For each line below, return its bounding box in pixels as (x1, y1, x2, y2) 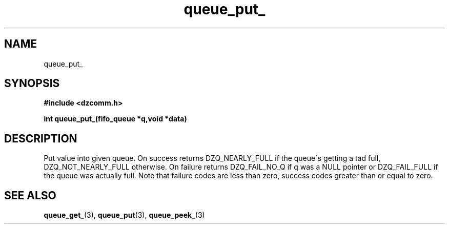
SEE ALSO (4, 189, 56, 202)
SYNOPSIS (4, 77, 60, 90)
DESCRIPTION (4, 132, 77, 145)
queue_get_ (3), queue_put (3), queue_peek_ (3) (44, 211, 205, 220)
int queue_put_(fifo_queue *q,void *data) (44, 114, 187, 123)
